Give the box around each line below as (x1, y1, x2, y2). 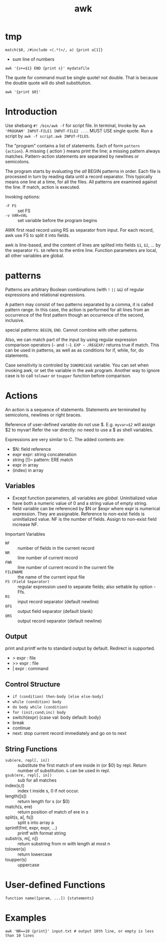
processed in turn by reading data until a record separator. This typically (5, 173, 153, 179)
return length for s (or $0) (17, 799, 70, 804)
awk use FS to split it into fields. (5, 232, 70, 238)
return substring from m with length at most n (17, 841, 111, 846)
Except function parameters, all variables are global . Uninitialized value (12, 495, 158, 501)
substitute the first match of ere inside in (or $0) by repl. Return (17, 762, 147, 768)
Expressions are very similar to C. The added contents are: (5, 436, 125, 442)
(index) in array (12, 467, 44, 473)
